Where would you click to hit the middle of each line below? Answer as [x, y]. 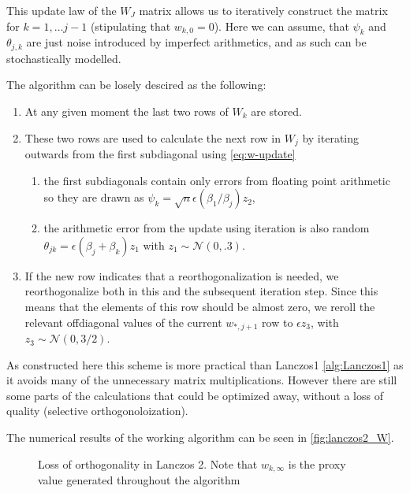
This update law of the [61, 10]
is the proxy [317, 463]
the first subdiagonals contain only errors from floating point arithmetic [217, 180]
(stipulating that [130, 26]
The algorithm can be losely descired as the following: [136, 85]
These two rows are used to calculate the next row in [153, 137]
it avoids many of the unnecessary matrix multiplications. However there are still [202, 380]
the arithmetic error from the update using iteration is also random [207, 228]
